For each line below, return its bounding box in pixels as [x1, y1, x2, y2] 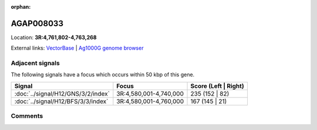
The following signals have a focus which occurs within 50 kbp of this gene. [11, 71, 195, 78]
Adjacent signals [11, 59, 60, 67]
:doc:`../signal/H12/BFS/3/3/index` [14, 97, 109, 105]
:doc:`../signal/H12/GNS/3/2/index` [14, 89, 110, 97]
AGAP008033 [11, 18, 64, 29]
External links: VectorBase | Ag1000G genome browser [11, 44, 144, 52]
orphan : [11, 3, 31, 10]
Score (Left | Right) [190, 82, 244, 90]
